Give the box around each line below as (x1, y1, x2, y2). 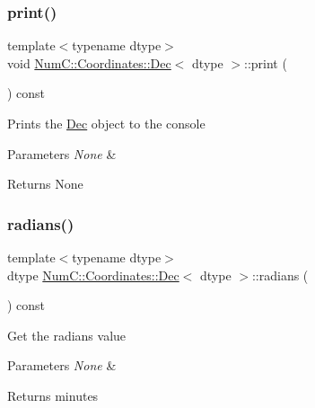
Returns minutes (7, 386, 99, 404)
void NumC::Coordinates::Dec (7, 53, 171, 72)
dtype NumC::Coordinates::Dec (7, 265, 179, 284)
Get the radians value (7, 325, 127, 344)
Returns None (7, 174, 83, 193)
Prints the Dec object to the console (7, 114, 206, 132)
